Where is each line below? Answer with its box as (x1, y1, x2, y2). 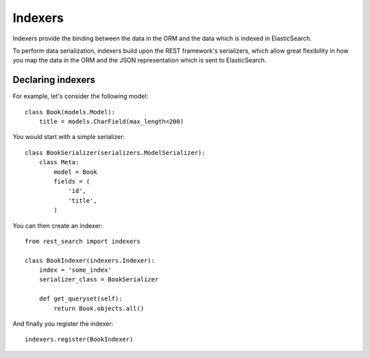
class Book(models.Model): (25, 108, 116, 116)
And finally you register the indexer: (12, 320, 114, 328)
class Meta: (38, 158, 79, 166)
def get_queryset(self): (38, 295, 123, 303)
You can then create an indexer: (12, 221, 103, 229)
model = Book (53, 168, 97, 176)
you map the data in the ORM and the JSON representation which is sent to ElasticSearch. (12, 56, 267, 64)
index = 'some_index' (38, 266, 112, 274)
